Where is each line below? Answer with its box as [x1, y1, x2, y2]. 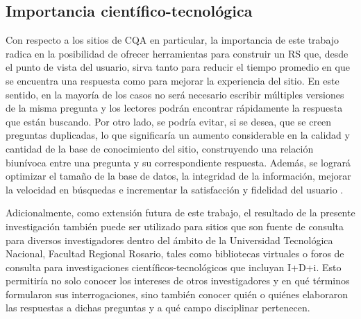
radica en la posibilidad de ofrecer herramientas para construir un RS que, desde [6, 46, 349, 60]
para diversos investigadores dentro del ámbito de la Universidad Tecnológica [6, 232, 333, 247]
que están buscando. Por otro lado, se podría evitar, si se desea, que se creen [6, 114, 332, 128]
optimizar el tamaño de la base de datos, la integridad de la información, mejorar [6, 169, 351, 183]
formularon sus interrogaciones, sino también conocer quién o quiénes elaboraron [6, 286, 349, 301]
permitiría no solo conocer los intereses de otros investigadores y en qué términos [6, 273, 350, 288]
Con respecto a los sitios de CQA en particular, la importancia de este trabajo [6, 33, 339, 47]
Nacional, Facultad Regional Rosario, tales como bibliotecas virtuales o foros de [6, 246, 344, 261]
